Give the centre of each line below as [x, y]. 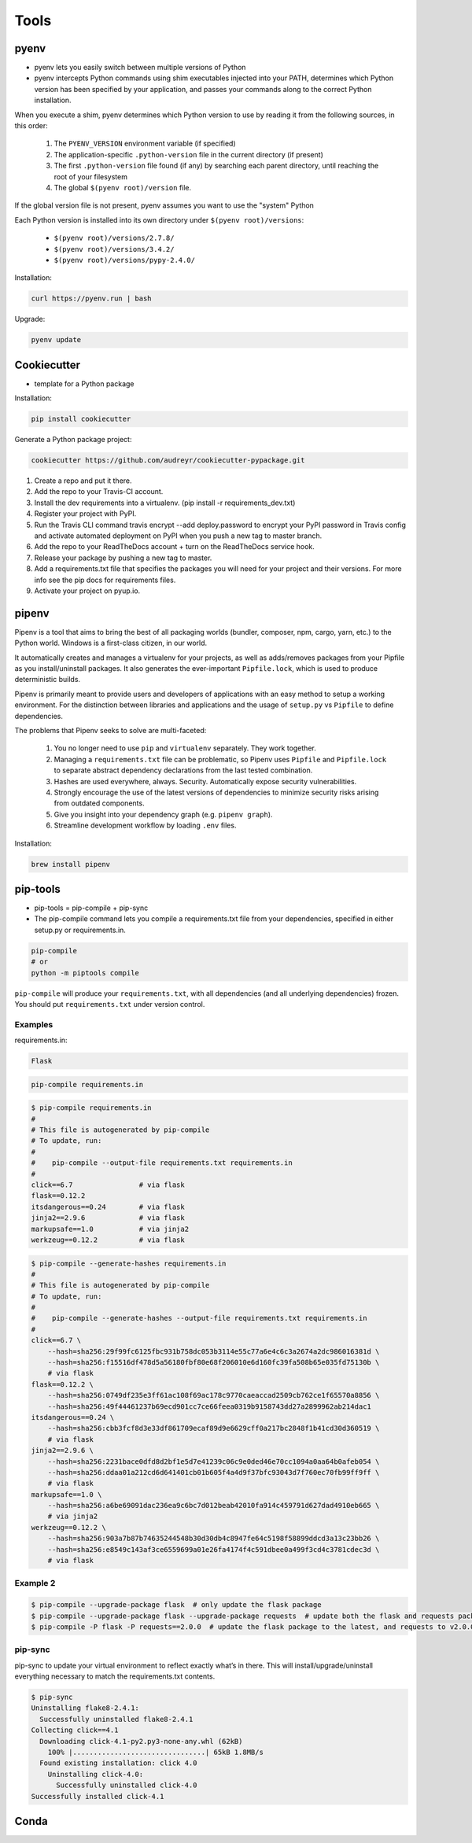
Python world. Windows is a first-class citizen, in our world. [111, 643]
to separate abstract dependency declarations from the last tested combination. [183, 770]
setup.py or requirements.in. [80, 930]
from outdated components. [99, 803]
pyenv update [56, 340]
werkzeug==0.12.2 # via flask [108, 1240]
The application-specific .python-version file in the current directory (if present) [189, 154]
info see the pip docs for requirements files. [105, 580]
